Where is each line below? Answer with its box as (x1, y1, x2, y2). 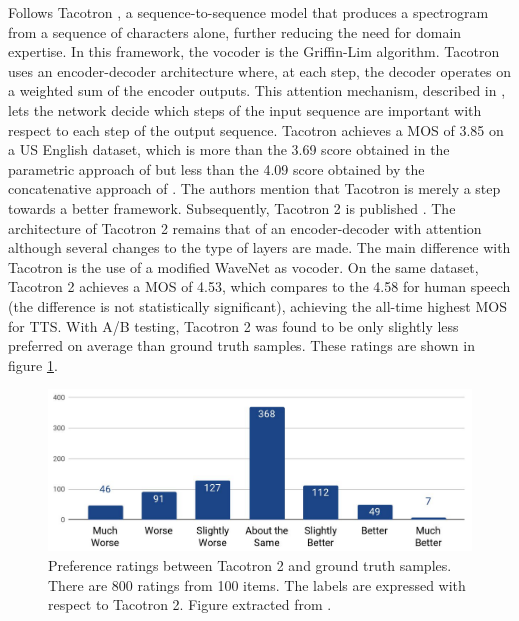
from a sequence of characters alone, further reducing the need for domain (8, 21, 462, 42)
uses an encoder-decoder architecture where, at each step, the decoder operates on (8, 60, 511, 81)
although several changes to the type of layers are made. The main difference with (8, 237, 511, 258)
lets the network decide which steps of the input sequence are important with (8, 99, 482, 120)
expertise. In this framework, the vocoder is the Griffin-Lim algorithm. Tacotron (8, 41, 500, 62)
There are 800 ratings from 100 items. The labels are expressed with (48, 574, 466, 595)
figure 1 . (8, 354, 58, 375)
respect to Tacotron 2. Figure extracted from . (48, 594, 332, 615)
